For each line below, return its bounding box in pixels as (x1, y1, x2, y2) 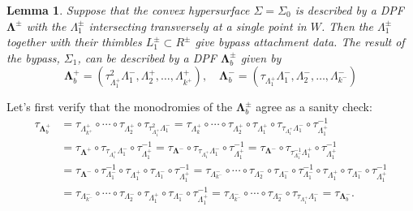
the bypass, (6, 49, 60, 66)
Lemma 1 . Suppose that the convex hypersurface (6, 2, 250, 18)
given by (240, 49, 282, 66)
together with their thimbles (6, 33, 142, 50)
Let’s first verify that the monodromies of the (6, 98, 233, 115)
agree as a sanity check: (256, 98, 372, 115)
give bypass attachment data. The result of (195, 33, 405, 50)
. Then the (321, 17, 374, 34)
